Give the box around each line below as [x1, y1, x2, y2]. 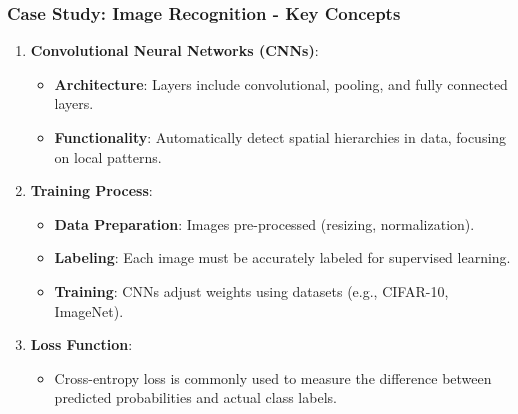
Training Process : [30, 180, 153, 201]
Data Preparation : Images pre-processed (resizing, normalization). [54, 213, 475, 234]
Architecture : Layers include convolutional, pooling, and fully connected [54, 73, 508, 94]
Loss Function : [30, 334, 133, 355]
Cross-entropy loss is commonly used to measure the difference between [54, 367, 492, 388]
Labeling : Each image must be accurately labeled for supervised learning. [54, 247, 511, 268]
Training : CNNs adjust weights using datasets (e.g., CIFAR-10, [54, 280, 449, 301]
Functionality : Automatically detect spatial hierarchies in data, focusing [54, 127, 507, 147]
